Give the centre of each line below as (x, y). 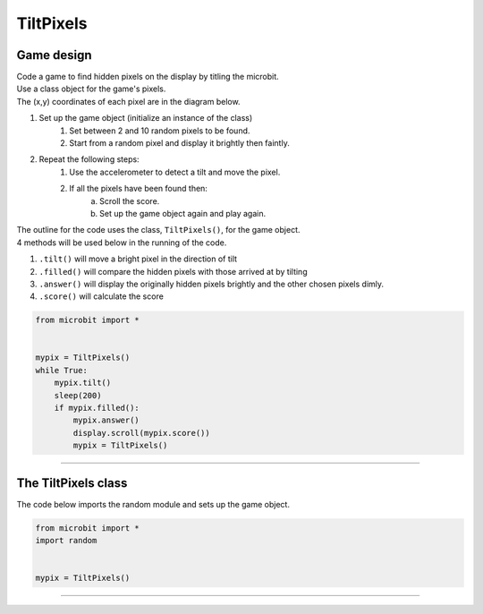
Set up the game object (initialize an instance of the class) (146, 118)
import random (66, 541)
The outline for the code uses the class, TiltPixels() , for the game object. (158, 230)
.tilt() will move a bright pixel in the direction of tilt (138, 259)
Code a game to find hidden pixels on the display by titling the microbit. (148, 77)
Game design (55, 55)
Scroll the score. (130, 200)
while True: (62, 370)
